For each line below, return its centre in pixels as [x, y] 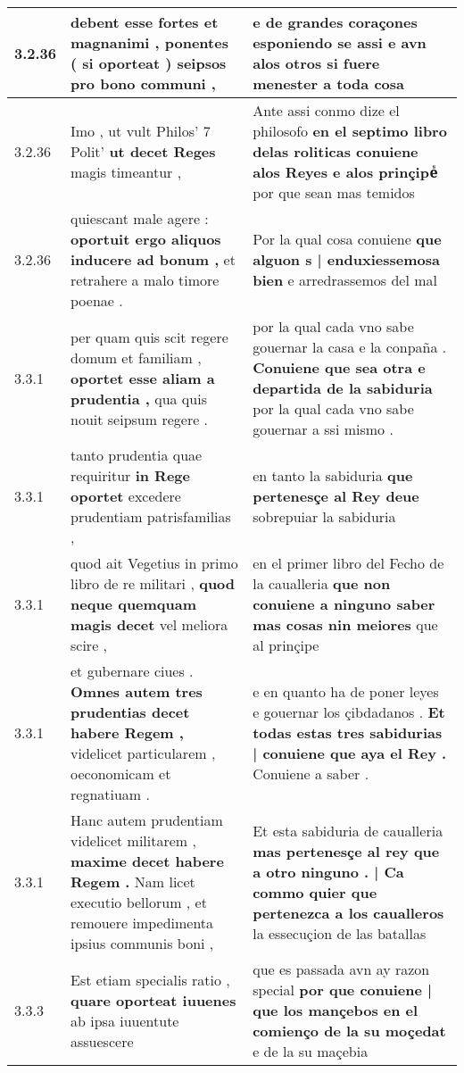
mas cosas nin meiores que [345, 624]
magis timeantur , [126, 172]
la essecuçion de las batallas [340, 933]
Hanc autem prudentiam [147, 820]
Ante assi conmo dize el [326, 110]
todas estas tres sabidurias [348, 732]
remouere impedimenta [142, 923]
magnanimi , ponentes [149, 42]
